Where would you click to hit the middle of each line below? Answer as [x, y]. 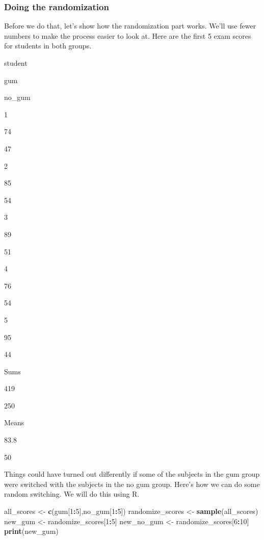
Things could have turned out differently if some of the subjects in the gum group [132, 474]
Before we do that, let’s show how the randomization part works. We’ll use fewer [130, 26]
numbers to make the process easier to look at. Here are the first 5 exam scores [128, 35]
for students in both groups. [48, 46]
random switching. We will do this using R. [72, 494]
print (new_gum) [31, 531]
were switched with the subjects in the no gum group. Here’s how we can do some [132, 484]
